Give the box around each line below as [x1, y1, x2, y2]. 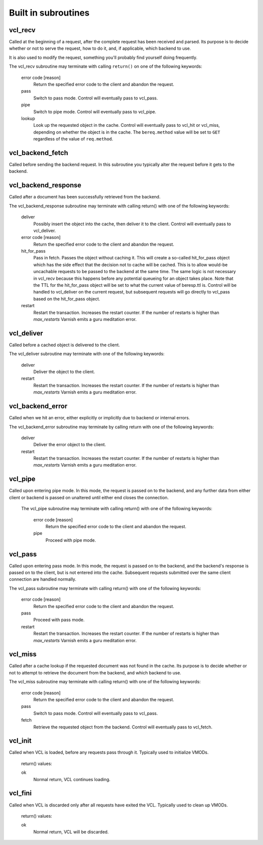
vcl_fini [9, 789, 32, 797]
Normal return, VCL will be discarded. [33, 829, 109, 835]
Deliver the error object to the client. [33, 442, 106, 448]
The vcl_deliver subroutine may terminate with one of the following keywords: [9, 351, 165, 357]
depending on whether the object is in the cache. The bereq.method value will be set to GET [33, 129, 221, 135]
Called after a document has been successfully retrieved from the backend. [9, 194, 161, 200]
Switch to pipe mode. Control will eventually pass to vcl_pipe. [33, 109, 156, 115]
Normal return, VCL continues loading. [33, 776, 111, 782]
